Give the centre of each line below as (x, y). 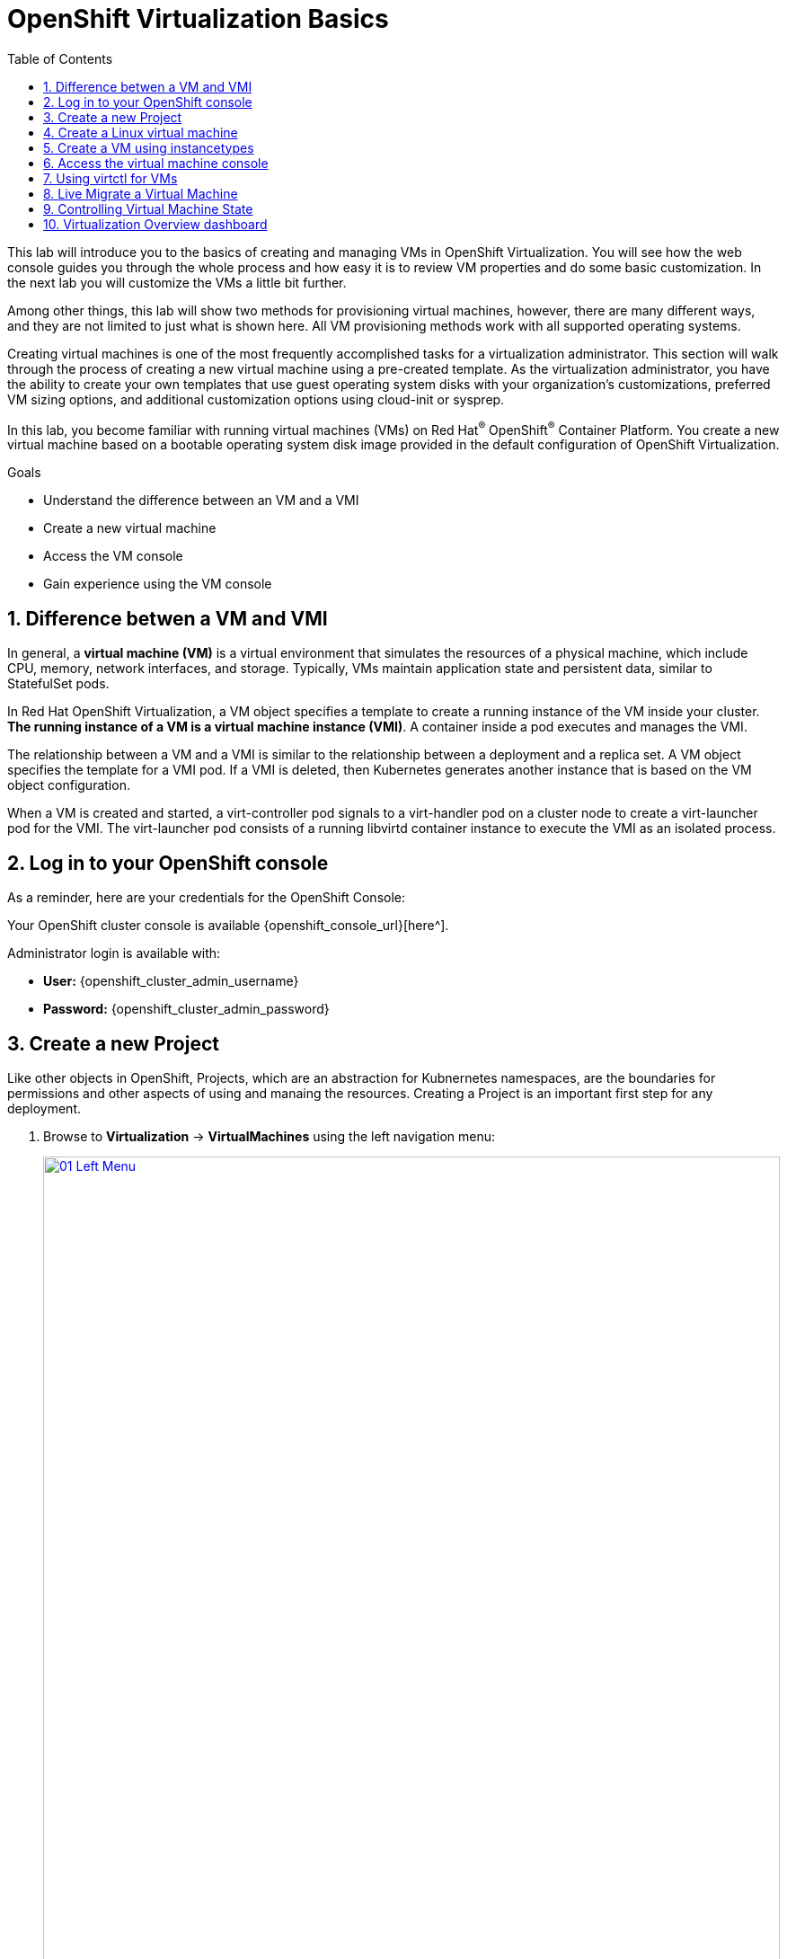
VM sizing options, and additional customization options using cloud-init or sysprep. (256, 399)
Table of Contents (60, 58)
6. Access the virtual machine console (156, 163)
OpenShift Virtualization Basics (198, 19)
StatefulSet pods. (58, 684)
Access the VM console (113, 556)
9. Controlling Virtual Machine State (148, 208)
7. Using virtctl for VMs (111, 178)
